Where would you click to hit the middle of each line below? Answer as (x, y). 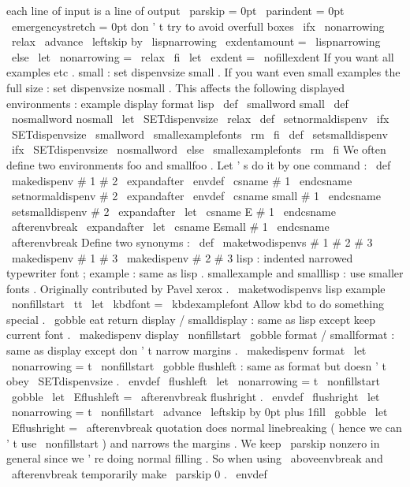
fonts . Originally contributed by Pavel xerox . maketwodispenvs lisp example (196, 288)
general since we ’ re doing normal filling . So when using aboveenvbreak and (195, 458)
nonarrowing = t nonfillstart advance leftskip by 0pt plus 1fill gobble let (199, 412)
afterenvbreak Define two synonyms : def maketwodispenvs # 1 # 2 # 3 (192, 242)
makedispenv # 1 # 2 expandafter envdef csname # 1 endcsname (182, 180)
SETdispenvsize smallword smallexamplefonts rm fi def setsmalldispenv (199, 134)
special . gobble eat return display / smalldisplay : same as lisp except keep (191, 319)
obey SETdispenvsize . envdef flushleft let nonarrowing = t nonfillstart (193, 381)
